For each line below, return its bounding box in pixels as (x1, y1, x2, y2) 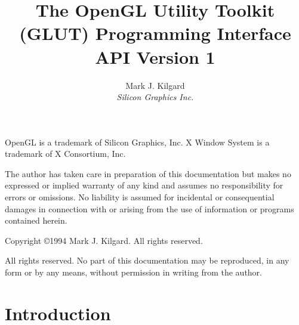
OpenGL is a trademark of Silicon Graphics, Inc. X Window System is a (5, 135, 270, 148)
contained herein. (5, 214, 67, 227)
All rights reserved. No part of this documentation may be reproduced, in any (5, 254, 289, 267)
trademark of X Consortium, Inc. (5, 147, 126, 160)
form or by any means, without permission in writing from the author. (5, 266, 263, 278)
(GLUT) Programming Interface (19, 21, 291, 45)
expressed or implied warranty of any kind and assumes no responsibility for (5, 179, 283, 191)
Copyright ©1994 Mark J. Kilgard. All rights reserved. (5, 234, 203, 246)
